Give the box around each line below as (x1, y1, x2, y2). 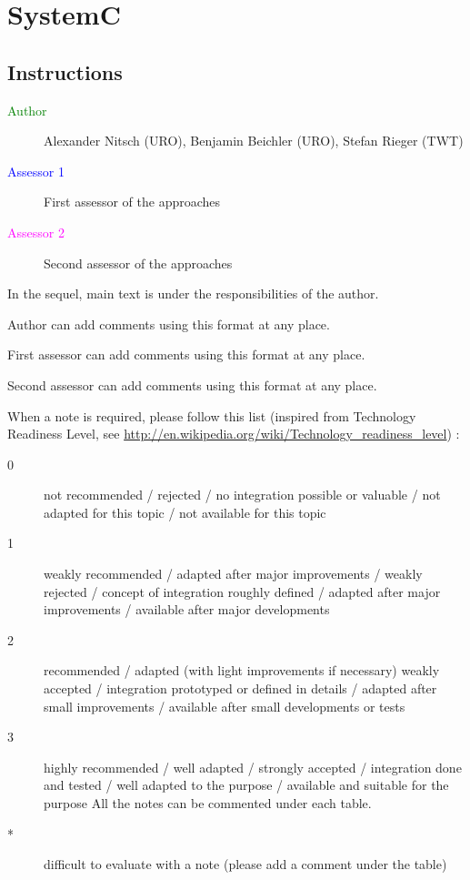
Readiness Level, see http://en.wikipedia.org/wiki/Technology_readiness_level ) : (7, 424, 460, 443)
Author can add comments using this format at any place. (7, 314, 330, 333)
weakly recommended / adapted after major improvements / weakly (44, 564, 423, 583)
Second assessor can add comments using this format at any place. (7, 375, 377, 394)
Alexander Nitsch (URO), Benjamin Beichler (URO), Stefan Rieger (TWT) (44, 131, 464, 150)
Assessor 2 (7, 222, 65, 241)
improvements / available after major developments (44, 600, 330, 619)
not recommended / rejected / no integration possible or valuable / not (44, 485, 441, 504)
